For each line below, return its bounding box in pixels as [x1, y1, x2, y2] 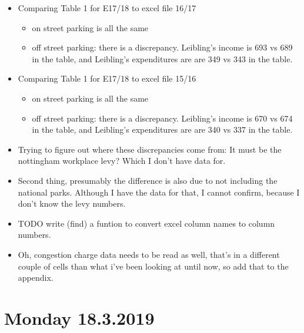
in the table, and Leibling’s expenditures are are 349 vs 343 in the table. [32, 52, 293, 65]
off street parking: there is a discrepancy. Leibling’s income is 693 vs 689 [32, 41, 293, 53]
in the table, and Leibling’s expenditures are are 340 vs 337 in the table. [32, 123, 293, 136]
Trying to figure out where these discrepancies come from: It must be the [18, 143, 282, 155]
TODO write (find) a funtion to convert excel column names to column [18, 217, 275, 229]
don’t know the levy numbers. [18, 197, 126, 210]
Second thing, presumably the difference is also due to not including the [18, 174, 278, 186]
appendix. [18, 271, 54, 284]
